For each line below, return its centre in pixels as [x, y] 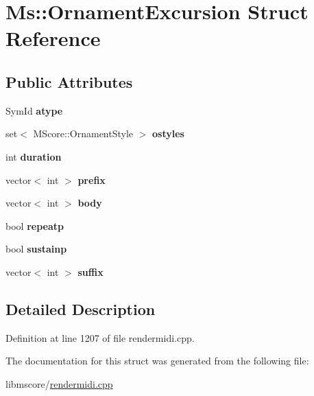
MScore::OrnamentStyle [83, 133]
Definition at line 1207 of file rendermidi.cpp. [100, 337]
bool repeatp [35, 225]
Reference [53, 38]
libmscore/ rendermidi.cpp [59, 383]
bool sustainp [36, 249]
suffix [90, 271]
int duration [34, 156]
